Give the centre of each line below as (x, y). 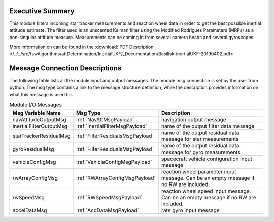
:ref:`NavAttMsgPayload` (105, 119)
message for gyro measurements (201, 152)
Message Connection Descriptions (65, 68)
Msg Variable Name (37, 113)
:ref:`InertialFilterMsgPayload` (112, 126)
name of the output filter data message (208, 126)
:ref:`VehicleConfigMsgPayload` (114, 162)
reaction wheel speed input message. (206, 191)
